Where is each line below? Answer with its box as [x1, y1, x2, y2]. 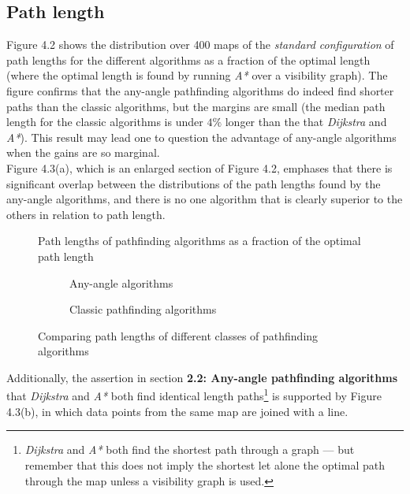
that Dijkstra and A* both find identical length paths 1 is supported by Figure [6, 385, 382, 404]
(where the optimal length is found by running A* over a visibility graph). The [6, 67, 388, 84]
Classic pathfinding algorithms [69, 301, 217, 318]
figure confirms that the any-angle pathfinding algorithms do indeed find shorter [6, 82, 394, 98]
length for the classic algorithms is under [6, 113, 203, 130]
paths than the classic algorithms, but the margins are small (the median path [6, 98, 386, 114]
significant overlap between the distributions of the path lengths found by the [6, 175, 381, 191]
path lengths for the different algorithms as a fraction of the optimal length [6, 51, 371, 68]
